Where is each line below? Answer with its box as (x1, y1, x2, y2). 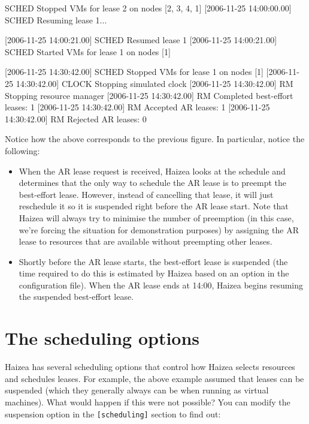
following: (5, 144, 40, 157)
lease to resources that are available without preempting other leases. (19, 235, 272, 248)
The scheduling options (5, 326, 200, 350)
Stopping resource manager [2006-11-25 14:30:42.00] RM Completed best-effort (5, 89, 293, 101)
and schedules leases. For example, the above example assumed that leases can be (5, 372, 304, 384)
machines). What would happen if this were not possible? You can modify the (5, 395, 290, 408)
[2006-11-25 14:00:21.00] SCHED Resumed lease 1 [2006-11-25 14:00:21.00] (5, 34, 277, 46)
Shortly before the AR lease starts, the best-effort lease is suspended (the (19, 255, 288, 267)
